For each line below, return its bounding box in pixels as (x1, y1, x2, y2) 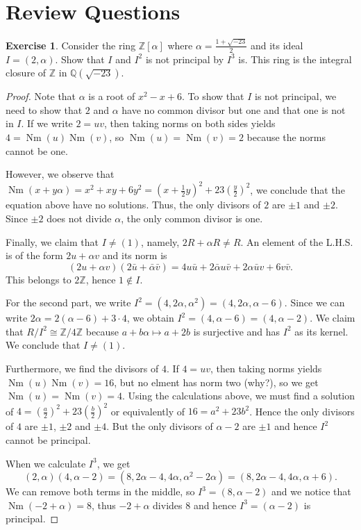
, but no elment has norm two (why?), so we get (114, 374, 319, 389)
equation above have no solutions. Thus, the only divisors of (6, 197, 261, 212)
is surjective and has (193, 324, 280, 338)
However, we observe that (6, 167, 115, 181)
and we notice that (271, 484, 351, 499)
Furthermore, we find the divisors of (6, 361, 159, 376)
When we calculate (6, 456, 86, 470)
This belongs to (6, 272, 72, 286)
